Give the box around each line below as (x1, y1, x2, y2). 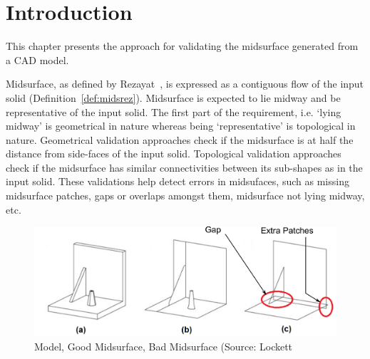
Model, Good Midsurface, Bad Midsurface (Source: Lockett (34, 338, 293, 353)
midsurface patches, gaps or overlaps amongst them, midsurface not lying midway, (6, 188, 365, 203)
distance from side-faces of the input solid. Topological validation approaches (6, 146, 341, 161)
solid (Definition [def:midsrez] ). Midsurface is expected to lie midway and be (6, 90, 341, 105)
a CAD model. (6, 52, 69, 67)
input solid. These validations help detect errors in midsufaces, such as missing (6, 174, 349, 189)
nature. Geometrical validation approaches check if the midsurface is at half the (6, 132, 354, 147)
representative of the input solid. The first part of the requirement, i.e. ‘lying (6, 104, 341, 119)
